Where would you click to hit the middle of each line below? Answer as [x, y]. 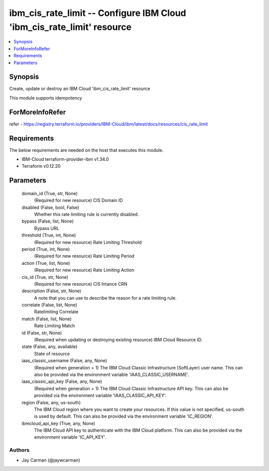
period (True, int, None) [46, 249]
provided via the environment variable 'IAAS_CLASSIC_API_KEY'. [100, 395]
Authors [19, 450]
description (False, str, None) [52, 291]
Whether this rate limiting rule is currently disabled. [86, 214]
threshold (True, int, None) [49, 235]
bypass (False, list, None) [48, 221]
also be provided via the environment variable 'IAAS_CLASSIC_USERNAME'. [112, 374]
